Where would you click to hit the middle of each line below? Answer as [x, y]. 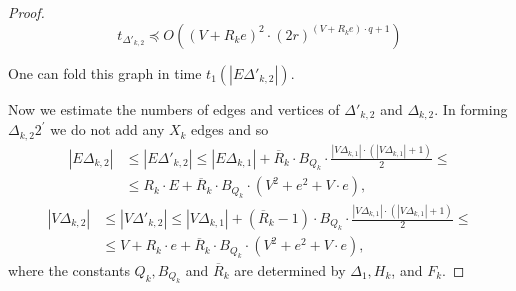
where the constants [69, 269]
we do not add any [107, 129]
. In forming [471, 108]
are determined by [290, 269]
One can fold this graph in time [105, 72]
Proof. [26, 12]
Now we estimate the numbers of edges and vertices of [174, 108]
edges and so [230, 129]
